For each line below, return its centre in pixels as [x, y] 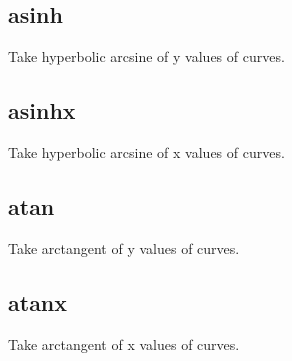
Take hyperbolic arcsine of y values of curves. [146, 56]
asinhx [42, 110]
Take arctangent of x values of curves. [124, 343]
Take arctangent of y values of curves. [124, 247]
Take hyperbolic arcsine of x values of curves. [146, 152]
